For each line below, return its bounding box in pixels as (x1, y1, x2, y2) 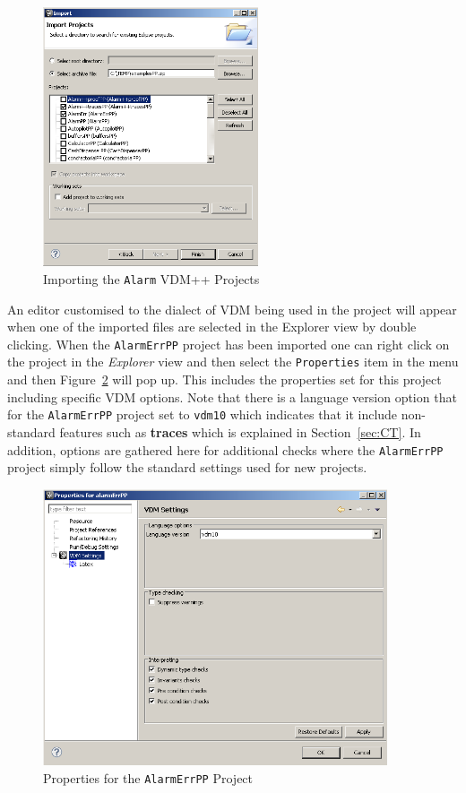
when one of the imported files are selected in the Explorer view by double (7, 317, 417, 336)
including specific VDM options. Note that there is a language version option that (7, 387, 457, 406)
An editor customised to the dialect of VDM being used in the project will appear (7, 299, 457, 318)
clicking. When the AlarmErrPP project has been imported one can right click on (7, 334, 450, 353)
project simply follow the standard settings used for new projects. (7, 458, 367, 477)
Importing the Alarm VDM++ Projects (43, 269, 260, 288)
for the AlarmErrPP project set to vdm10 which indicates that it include (7, 405, 398, 424)
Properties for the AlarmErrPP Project (43, 769, 254, 788)
